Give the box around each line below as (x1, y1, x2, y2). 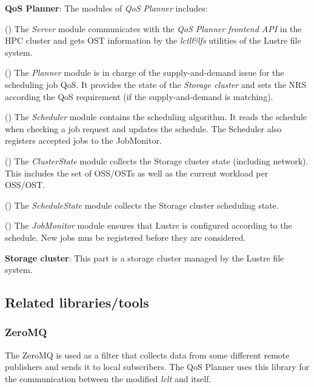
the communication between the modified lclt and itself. (5, 372, 212, 385)
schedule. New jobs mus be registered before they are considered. (5, 231, 246, 243)
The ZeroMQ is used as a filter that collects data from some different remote (5, 348, 290, 361)
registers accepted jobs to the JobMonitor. (5, 134, 162, 147)
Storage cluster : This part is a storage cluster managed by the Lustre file (5, 251, 284, 264)
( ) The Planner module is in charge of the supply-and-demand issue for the (5, 66, 284, 79)
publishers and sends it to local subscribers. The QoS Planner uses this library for (5, 360, 310, 373)
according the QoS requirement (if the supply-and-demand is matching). (5, 90, 273, 103)
